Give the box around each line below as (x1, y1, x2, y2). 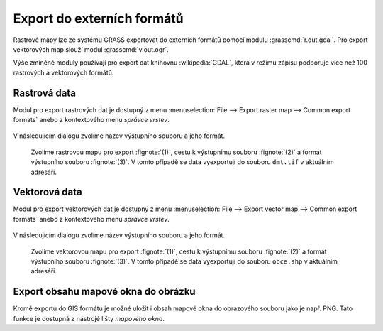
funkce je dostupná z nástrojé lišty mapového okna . (13, 314, 165, 322)
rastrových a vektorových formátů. (13, 68, 114, 77)
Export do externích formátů (13, 11, 184, 26)
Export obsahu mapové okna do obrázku (13, 286, 196, 298)
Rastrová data (13, 87, 76, 99)
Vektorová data (13, 186, 82, 198)
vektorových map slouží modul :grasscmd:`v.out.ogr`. (13, 45, 170, 53)
